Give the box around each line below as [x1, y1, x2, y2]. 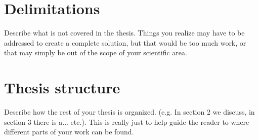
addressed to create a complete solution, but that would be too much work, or [4, 37, 246, 48]
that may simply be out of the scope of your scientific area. [4, 47, 187, 58]
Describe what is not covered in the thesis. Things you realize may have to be [4, 27, 245, 38]
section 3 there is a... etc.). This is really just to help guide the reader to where [4, 116, 249, 127]
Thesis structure [4, 77, 120, 98]
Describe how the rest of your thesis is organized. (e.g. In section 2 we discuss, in [4, 107, 255, 117]
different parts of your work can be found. [4, 126, 134, 137]
